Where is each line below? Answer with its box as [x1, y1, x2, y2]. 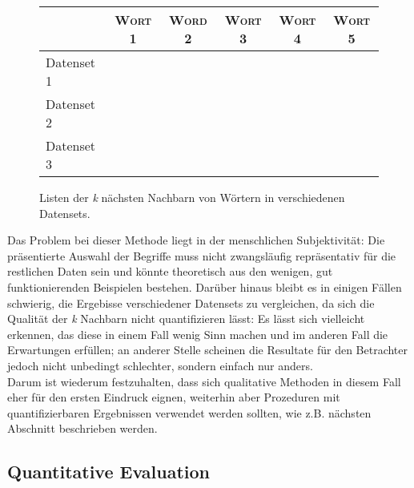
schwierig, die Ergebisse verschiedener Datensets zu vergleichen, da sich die [7, 294, 375, 311]
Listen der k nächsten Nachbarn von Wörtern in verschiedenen [39, 189, 345, 205]
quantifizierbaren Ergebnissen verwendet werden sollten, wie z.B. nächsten [7, 404, 372, 421]
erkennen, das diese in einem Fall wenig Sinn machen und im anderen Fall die [7, 325, 388, 342]
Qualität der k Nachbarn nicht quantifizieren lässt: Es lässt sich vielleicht [7, 310, 365, 327]
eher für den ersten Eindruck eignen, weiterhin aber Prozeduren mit [7, 389, 340, 405]
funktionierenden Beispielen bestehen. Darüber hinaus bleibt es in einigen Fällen [7, 278, 402, 295]
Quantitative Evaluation [7, 459, 210, 484]
